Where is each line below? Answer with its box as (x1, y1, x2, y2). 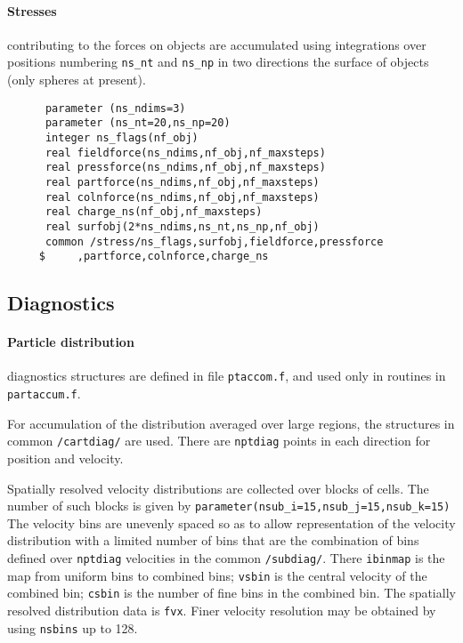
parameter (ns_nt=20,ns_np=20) (45, 117, 231, 130)
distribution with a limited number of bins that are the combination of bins (7, 531, 419, 550)
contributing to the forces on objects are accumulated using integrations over (7, 35, 426, 53)
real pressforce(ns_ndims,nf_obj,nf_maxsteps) (45, 161, 326, 174)
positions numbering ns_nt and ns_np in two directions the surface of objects (7, 52, 429, 71)
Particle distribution (7, 333, 134, 351)
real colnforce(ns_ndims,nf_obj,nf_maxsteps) (45, 190, 320, 204)
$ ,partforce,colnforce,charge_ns (38, 250, 269, 263)
